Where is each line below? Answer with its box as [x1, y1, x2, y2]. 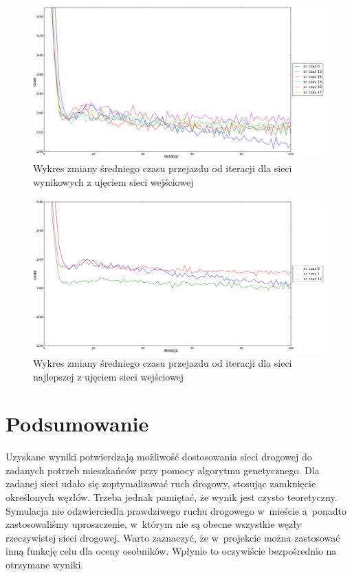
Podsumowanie [5, 409, 149, 438]
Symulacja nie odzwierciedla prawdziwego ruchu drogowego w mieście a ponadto [5, 503, 347, 518]
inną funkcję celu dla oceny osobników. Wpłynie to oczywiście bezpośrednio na [5, 544, 337, 558]
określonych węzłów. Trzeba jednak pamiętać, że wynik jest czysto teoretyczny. [5, 490, 338, 504]
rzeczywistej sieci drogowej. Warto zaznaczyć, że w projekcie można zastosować [5, 530, 340, 544]
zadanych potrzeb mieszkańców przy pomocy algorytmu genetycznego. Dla [5, 462, 320, 477]
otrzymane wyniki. [5, 557, 84, 572]
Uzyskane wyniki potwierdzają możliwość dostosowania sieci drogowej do [5, 449, 312, 464]
